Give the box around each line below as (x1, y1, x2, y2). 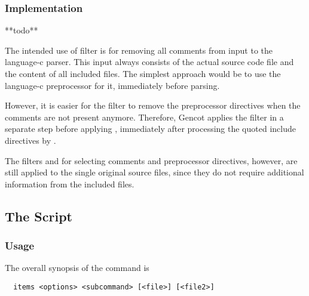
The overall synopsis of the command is (5, 261, 149, 274)
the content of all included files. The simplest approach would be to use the (5, 67, 281, 79)
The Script (5, 206, 72, 225)
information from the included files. (5, 177, 134, 190)
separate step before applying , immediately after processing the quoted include (5, 122, 296, 135)
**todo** (5, 24, 38, 36)
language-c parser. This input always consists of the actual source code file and (5, 55, 294, 68)
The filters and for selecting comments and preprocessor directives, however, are (5, 154, 298, 166)
